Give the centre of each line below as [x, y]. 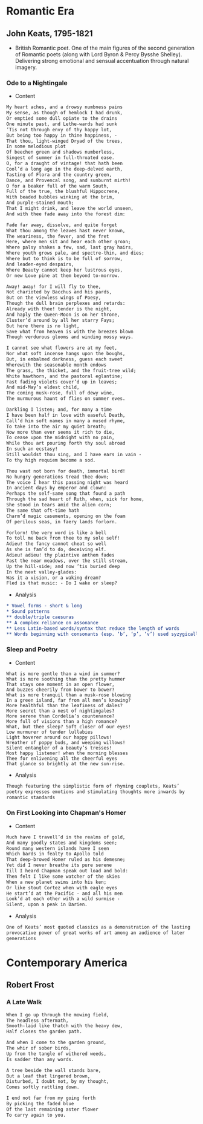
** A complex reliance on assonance [52, 622]
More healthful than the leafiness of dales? [64, 705]
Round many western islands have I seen [58, 848]
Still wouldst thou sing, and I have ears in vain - [74, 455]
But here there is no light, [43, 326]
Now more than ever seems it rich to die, [60, 432]
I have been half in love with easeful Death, [66, 415]
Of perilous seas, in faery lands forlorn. [62, 521]
